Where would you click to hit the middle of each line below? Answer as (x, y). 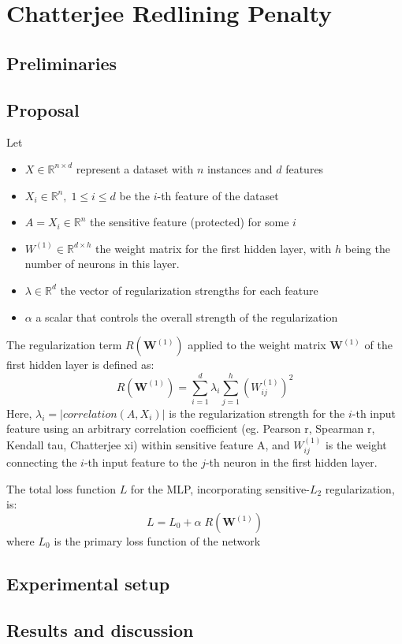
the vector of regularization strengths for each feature (189, 290)
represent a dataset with (135, 168)
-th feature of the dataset (218, 195)
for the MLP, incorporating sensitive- (220, 488)
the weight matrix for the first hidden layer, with (214, 248)
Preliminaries (62, 63)
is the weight (356, 444)
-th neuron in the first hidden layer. (291, 462)
